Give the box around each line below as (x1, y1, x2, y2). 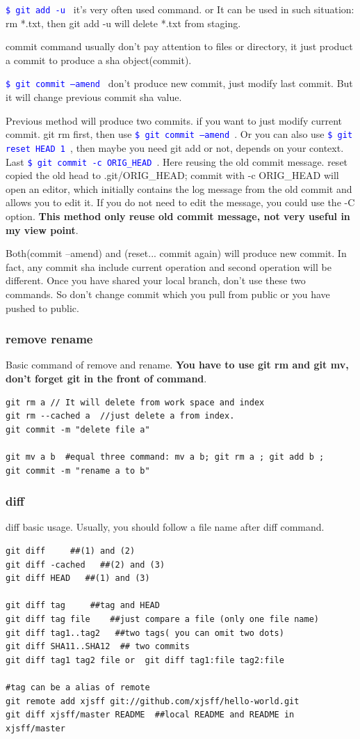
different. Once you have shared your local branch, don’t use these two (6, 273, 306, 288)
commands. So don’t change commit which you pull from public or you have (6, 287, 330, 301)
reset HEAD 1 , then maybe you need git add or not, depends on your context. (6, 140, 344, 155)
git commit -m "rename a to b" (6, 465, 150, 476)
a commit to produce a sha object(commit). (6, 52, 192, 67)
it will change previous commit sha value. (6, 90, 182, 104)
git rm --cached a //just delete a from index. (6, 411, 235, 421)
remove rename (6, 330, 93, 348)
